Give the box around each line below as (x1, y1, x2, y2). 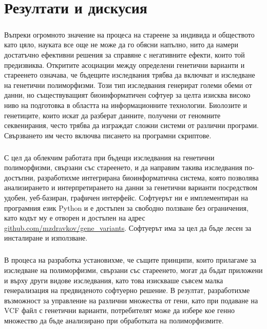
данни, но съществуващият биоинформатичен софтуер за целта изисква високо (4, 89, 251, 100)
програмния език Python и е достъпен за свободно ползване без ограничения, (4, 202, 249, 213)
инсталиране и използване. (4, 232, 88, 243)
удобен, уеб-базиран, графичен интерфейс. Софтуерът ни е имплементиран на (4, 192, 248, 203)
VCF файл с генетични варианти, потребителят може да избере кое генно (4, 305, 235, 316)
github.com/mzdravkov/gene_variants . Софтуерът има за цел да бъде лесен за (4, 222, 252, 233)
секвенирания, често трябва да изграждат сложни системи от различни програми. (4, 120, 259, 131)
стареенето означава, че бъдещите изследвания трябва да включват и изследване (4, 69, 255, 80)
